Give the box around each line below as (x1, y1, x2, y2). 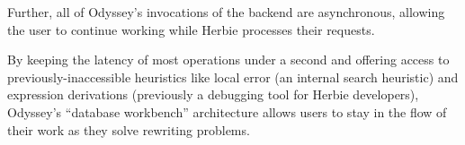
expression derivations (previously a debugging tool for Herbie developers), (7, 85, 419, 104)
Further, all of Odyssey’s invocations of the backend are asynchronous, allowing (7, 3, 445, 21)
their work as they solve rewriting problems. (7, 120, 250, 139)
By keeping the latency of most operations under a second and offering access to (7, 50, 450, 69)
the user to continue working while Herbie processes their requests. (7, 20, 375, 38)
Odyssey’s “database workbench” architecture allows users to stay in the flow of (7, 102, 447, 121)
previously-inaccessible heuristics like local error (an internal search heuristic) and (7, 67, 459, 86)
